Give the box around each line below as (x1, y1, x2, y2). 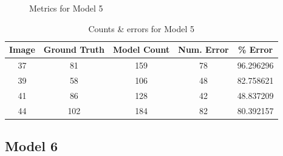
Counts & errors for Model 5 (88, 22, 195, 35)
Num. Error (178, 43, 229, 56)
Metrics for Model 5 (29, 2, 103, 14)
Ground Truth (43, 43, 104, 56)
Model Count (112, 43, 170, 56)
